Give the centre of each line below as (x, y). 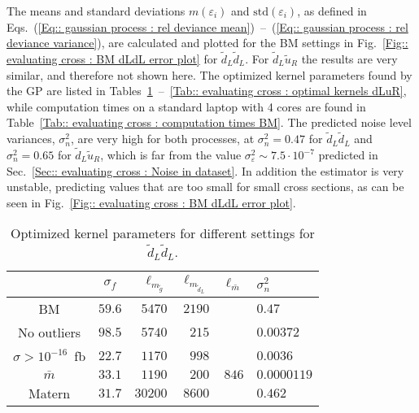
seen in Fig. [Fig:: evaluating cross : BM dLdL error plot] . (151, 202)
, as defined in (332, 11)
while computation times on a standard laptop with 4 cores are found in (186, 106)
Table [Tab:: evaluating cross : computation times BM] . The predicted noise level (209, 122)
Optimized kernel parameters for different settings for (163, 233)
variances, (31, 139)
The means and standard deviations (96, 11)
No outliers (50, 332)
